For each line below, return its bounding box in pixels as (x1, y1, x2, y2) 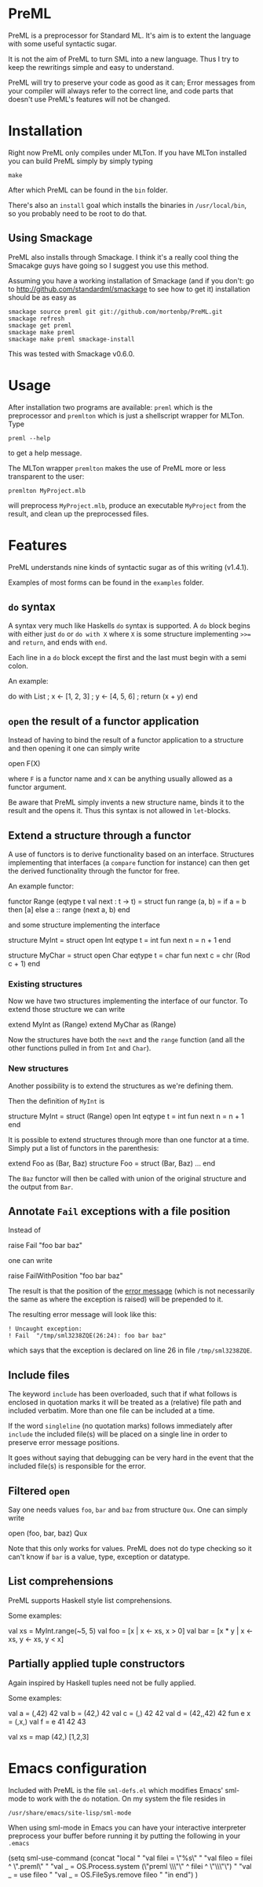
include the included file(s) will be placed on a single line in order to (8, 1429, 228, 1439)
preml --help (8, 434, 51, 442)
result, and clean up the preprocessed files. (8, 509, 149, 518)
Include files (8, 1368, 70, 1381)
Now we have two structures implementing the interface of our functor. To (8, 996, 248, 1006)
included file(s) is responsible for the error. (8, 1462, 147, 1471)
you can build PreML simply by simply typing (8, 156, 153, 166)
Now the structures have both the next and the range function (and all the (8, 1035, 245, 1045)
